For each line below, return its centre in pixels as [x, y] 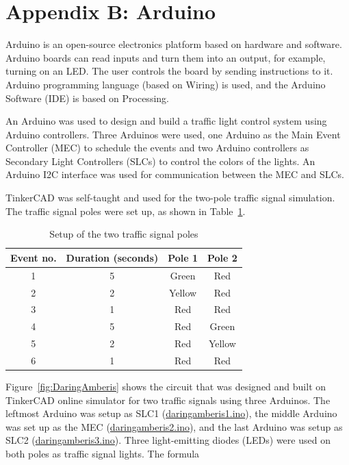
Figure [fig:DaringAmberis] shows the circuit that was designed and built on [166, 386]
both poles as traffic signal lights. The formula [103, 453]
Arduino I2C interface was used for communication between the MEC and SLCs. [175, 174]
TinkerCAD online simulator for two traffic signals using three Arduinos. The [168, 400]
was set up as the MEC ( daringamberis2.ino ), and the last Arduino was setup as [174, 426]
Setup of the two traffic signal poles [124, 234]
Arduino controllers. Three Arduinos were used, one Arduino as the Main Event [173, 134]
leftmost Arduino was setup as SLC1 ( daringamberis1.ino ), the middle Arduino [171, 413]
